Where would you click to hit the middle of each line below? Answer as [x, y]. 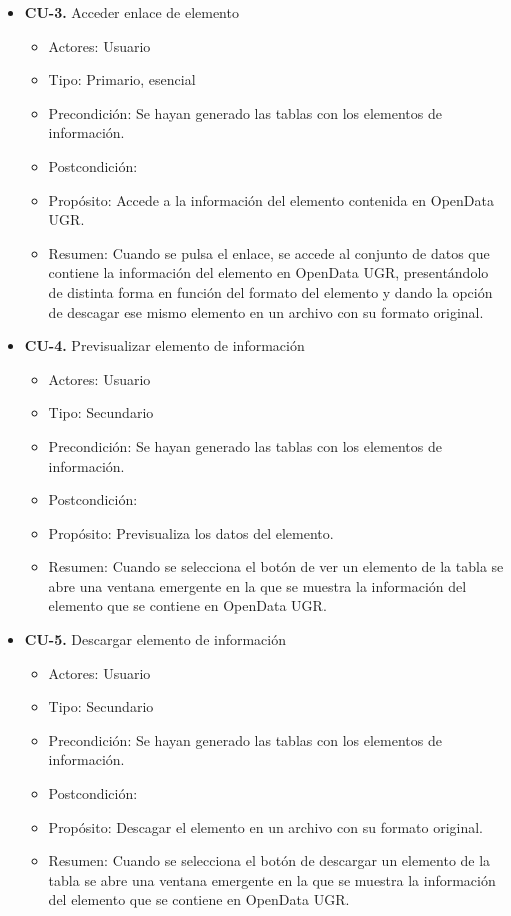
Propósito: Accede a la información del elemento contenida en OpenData [271, 199]
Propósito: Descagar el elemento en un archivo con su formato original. [266, 826]
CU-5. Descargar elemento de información [155, 639]
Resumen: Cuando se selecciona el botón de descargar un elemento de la [269, 860]
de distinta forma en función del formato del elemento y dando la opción [270, 291]
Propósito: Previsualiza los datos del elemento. [191, 532]
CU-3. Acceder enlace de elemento [131, 12]
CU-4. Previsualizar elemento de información [164, 345]
